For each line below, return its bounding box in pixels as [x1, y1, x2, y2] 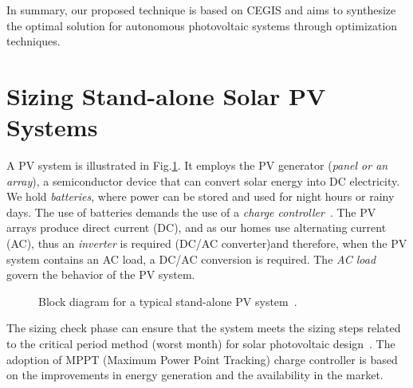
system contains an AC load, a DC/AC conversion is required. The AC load [6, 250, 376, 267]
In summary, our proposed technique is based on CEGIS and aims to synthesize [6, 2, 396, 18]
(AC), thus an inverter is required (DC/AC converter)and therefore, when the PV [6, 235, 407, 252]
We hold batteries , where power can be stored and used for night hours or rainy [6, 188, 395, 205]
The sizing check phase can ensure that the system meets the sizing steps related [6, 319, 401, 336]
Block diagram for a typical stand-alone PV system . [38, 292, 297, 309]
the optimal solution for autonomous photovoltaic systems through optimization [6, 17, 398, 33]
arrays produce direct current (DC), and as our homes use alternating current [6, 219, 387, 236]
